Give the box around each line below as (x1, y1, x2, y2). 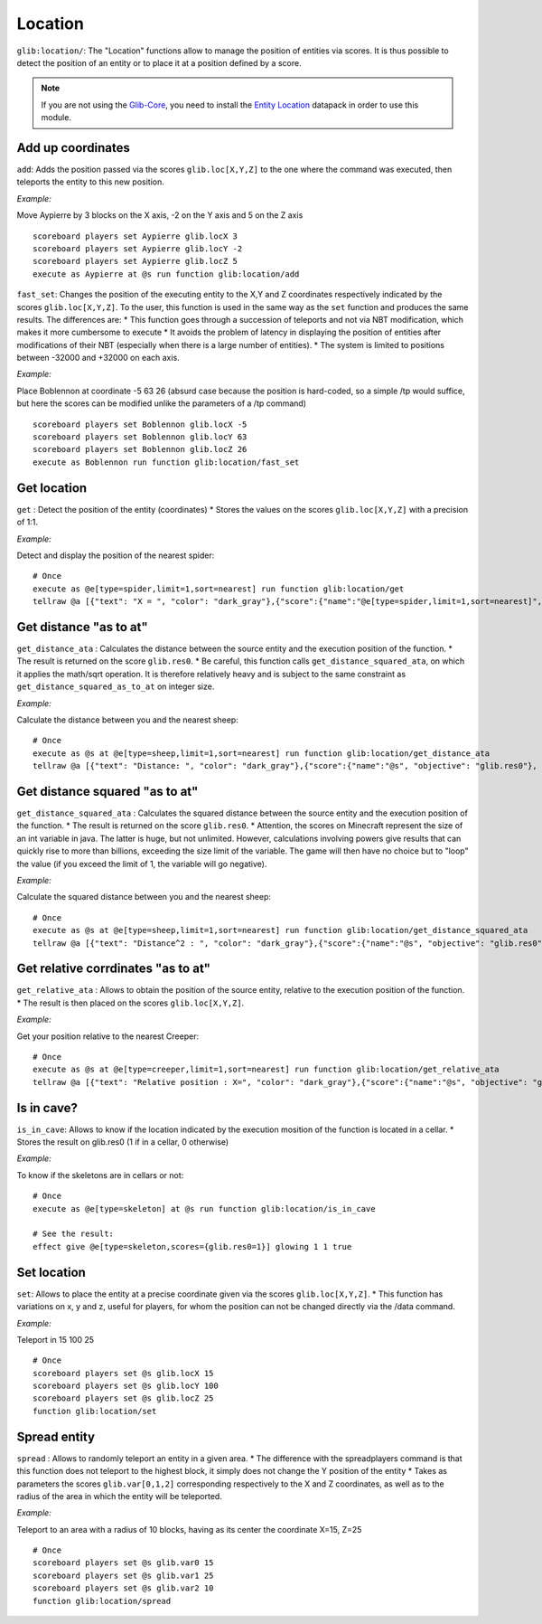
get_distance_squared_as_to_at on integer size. (16, 681, 215, 692)
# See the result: (33, 1229, 115, 1239)
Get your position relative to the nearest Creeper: (16, 1031, 199, 1042)
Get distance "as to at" (16, 619, 148, 635)
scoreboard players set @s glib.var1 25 (33, 1570, 214, 1581)
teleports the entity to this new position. (16, 176, 164, 187)
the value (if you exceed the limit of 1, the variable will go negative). (16, 858, 267, 869)
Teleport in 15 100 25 (16, 1334, 95, 1345)
